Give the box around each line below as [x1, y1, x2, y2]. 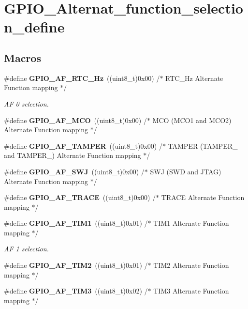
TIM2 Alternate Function [153, 260, 229, 270]
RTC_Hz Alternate [165, 73, 223, 83]
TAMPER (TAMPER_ [168, 140, 238, 151]
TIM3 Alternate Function [153, 286, 229, 296]
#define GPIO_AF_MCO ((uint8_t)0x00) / [4, 115, 147, 125]
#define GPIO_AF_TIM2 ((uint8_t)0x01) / [4, 260, 148, 270]
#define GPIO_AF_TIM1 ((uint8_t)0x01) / [4, 218, 148, 228]
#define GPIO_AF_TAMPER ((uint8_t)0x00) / [4, 140, 162, 151]
